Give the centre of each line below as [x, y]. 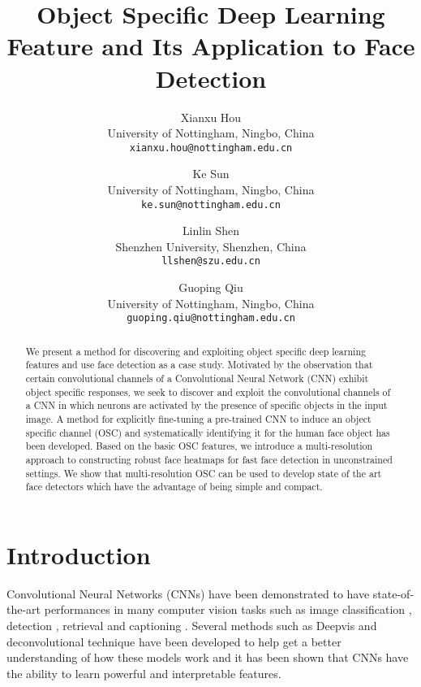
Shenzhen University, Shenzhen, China [211, 246]
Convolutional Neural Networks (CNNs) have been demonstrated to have [188, 593]
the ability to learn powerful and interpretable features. [144, 673]
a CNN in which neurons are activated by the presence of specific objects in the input [206, 405]
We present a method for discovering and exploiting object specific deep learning [195, 351]
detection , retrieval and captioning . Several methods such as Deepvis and [192, 626]
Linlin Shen [211, 230]
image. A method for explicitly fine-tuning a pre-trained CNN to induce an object [198, 418]
